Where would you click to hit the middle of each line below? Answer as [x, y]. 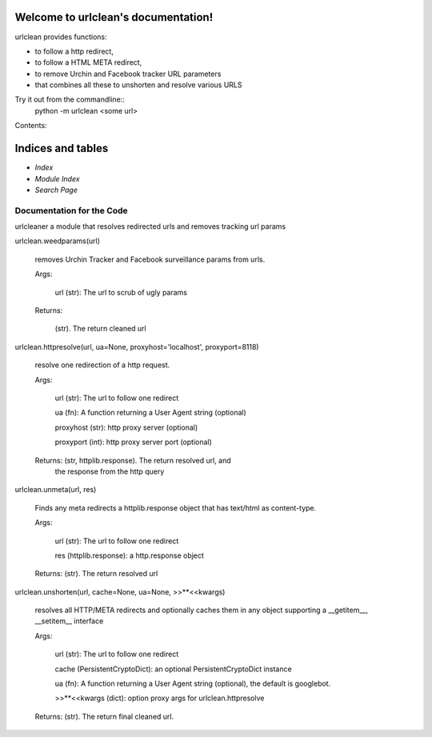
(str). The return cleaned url [101, 329]
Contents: [31, 126]
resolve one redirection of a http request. [102, 365]
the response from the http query [110, 471]
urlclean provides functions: [61, 37]
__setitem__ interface [69, 621]
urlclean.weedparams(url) [57, 241]
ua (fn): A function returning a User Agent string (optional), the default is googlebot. [193, 683]
